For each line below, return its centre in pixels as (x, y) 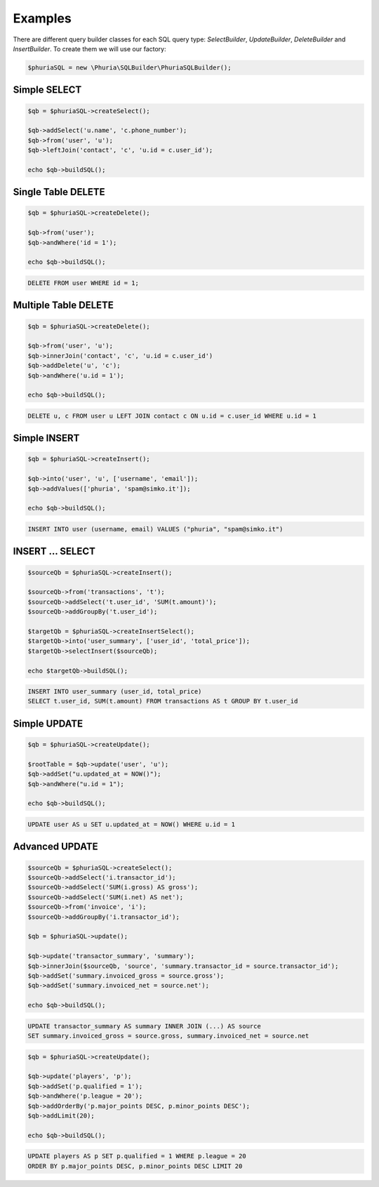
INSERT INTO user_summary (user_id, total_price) (115, 692)
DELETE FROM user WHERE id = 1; (84, 283)
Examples (42, 18)
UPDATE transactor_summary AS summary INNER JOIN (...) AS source (144, 1026)
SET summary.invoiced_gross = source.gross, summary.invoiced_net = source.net (168, 1036)
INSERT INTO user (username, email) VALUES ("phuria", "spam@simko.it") (155, 529)
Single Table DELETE (59, 192)
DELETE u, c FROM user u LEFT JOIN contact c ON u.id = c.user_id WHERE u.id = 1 (172, 416)
